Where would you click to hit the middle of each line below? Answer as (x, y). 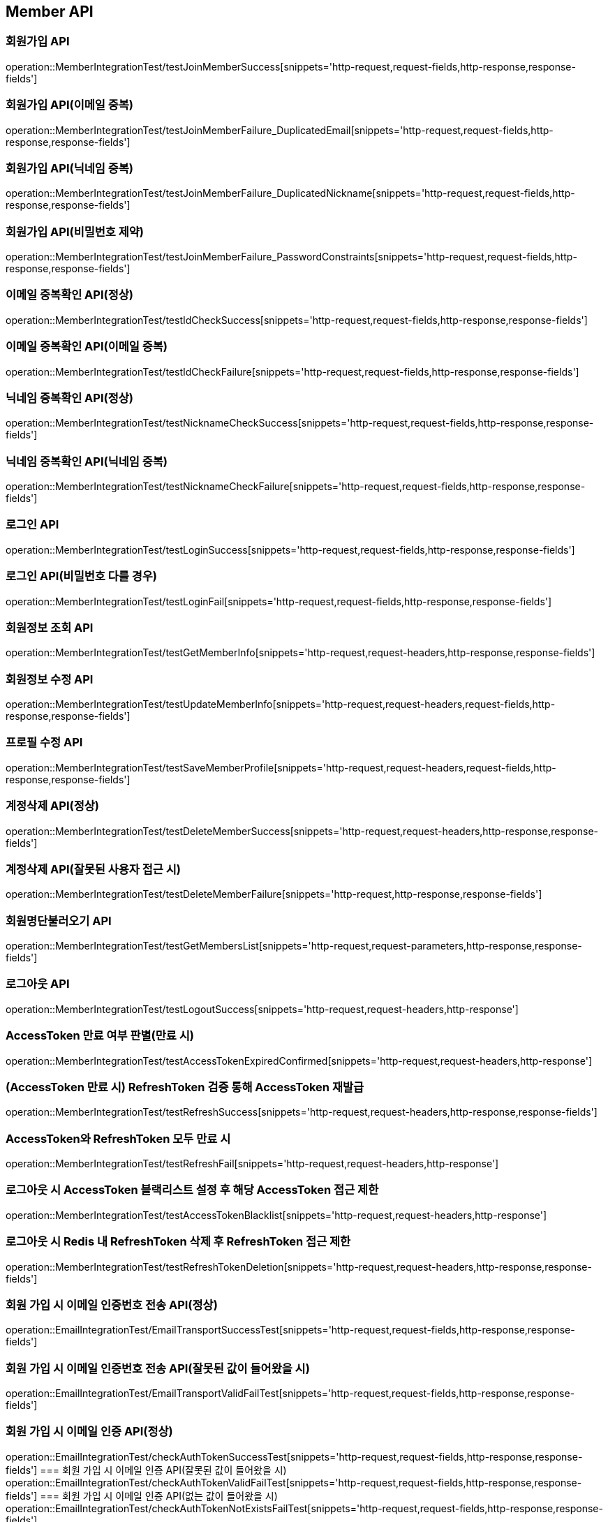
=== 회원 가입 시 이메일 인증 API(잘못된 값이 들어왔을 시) (163, 1470)
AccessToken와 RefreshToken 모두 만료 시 (118, 1138)
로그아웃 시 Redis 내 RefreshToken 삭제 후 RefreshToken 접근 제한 (178, 1242)
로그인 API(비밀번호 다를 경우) (81, 576)
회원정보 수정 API (50, 679)
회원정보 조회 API (50, 627)
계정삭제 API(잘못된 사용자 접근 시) (93, 869)
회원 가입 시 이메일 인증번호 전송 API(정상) (112, 1305)
